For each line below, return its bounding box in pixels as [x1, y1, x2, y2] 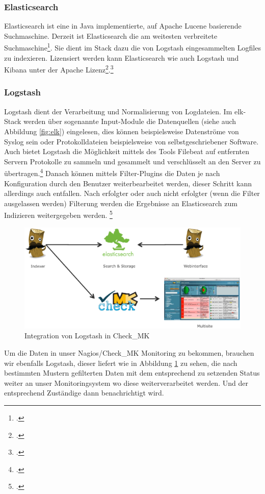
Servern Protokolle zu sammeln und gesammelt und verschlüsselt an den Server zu [4, 156, 261, 166]
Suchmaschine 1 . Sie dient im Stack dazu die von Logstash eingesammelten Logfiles [4, 41, 261, 53]
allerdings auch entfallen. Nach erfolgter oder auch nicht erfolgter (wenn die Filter [4, 188, 260, 199]
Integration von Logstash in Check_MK [24, 330, 150, 341]
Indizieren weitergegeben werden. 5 [4, 208, 113, 220]
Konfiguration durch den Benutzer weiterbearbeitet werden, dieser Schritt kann [4, 178, 252, 188]
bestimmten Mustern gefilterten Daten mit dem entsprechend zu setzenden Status [4, 367, 260, 378]
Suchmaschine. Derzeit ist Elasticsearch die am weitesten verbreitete [4, 30, 218, 41]
